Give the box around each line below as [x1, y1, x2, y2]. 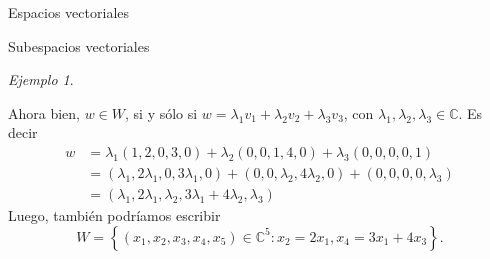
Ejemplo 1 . [8, 69, 74, 90]
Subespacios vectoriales [8, 35, 150, 56]
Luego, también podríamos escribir [8, 205, 221, 226]
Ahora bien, [8, 102, 81, 123]
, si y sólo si [125, 102, 198, 123]
